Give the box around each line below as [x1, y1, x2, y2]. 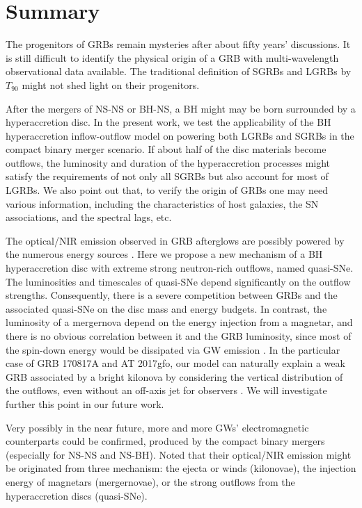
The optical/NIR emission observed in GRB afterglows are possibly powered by [6, 233, 345, 247]
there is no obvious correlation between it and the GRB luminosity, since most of [6, 329, 352, 343]
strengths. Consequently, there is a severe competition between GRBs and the [6, 288, 338, 302]
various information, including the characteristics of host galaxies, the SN [6, 196, 319, 211]
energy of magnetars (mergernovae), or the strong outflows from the [6, 474, 295, 489]
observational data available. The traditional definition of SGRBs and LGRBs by [6, 64, 352, 79]
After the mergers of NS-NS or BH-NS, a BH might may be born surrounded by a [6, 101, 356, 115]
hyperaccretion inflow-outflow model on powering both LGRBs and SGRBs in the [6, 128, 354, 142]
